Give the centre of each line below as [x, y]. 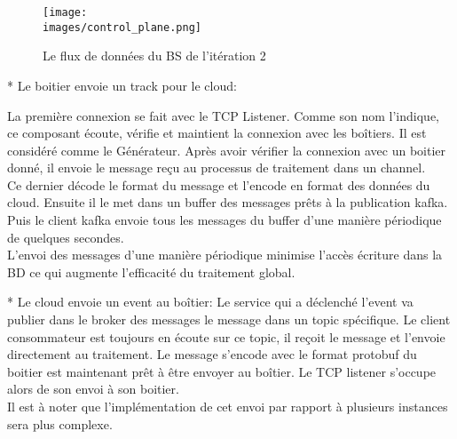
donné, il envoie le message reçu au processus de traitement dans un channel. [217, 168]
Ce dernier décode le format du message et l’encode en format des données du [219, 184]
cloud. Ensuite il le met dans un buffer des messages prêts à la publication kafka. [228, 202]
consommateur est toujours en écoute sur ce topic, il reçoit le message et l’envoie [226, 336]
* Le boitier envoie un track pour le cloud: [122, 85]
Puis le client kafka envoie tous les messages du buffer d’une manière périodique [225, 220]
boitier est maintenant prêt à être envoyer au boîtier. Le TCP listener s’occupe [222, 371]
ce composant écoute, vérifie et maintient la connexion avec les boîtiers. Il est [217, 133]
